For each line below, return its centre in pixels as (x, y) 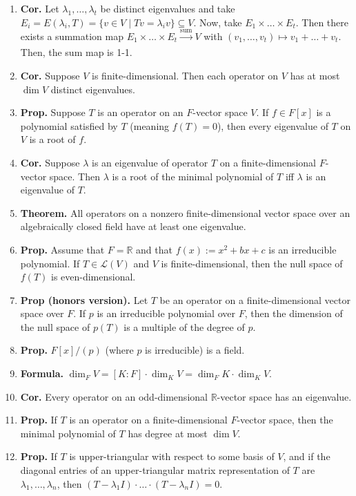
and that (154, 249)
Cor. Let (40, 8)
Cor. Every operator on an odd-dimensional (114, 396)
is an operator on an (140, 112)
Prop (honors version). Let (84, 299)
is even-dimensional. (93, 277)
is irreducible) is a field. (195, 350)
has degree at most (168, 433)
